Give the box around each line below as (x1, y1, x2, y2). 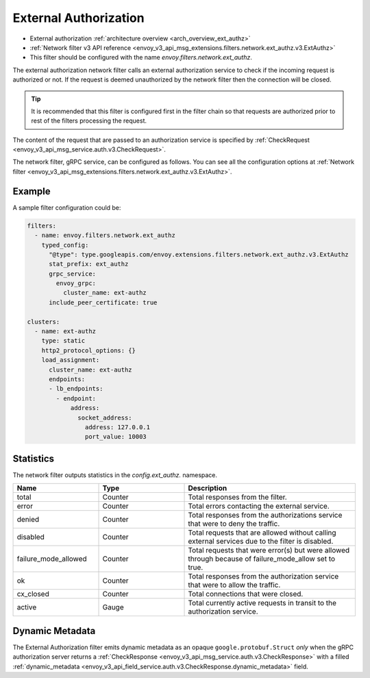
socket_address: (77, 413, 133, 422)
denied (16, 515, 40, 524)
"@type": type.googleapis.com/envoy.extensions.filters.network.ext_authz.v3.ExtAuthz (49, 250, 349, 258)
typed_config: (41, 241, 89, 249)
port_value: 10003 (84, 433, 147, 441)
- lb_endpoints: (49, 385, 103, 393)
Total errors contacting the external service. (188, 501, 330, 511)
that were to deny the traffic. (188, 519, 280, 529)
